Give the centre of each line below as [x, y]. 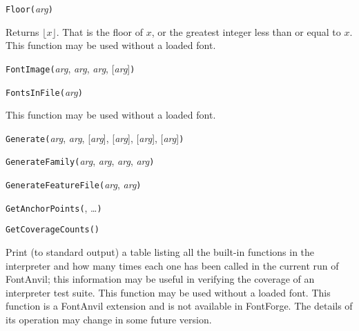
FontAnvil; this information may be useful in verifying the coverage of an [160, 279]
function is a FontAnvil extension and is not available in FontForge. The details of [179, 306]
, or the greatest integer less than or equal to [246, 31]
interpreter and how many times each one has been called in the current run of [172, 265]
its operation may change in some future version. [109, 319]
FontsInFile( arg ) [44, 91]
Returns [22, 31]
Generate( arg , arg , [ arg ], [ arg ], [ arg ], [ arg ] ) [95, 138]
